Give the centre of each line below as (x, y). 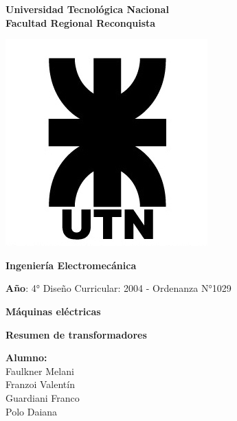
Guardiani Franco (43, 397)
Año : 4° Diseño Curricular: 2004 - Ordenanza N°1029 (118, 288)
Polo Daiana (32, 411)
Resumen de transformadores (76, 334)
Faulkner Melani (40, 371)
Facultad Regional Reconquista (81, 22)
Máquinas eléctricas (53, 311)
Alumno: (26, 357)
